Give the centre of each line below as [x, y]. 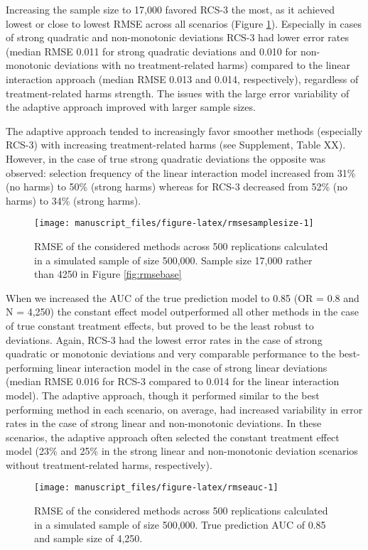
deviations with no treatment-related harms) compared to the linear [202, 65]
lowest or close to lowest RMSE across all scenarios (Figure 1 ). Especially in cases [184, 23]
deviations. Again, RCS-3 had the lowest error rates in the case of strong [164, 339]
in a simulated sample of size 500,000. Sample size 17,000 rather [173, 260]
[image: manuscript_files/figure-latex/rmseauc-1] [156, 488]
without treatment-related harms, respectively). [109, 464]
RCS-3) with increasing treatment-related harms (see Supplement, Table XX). [176, 145]
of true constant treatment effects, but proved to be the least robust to [160, 325]
